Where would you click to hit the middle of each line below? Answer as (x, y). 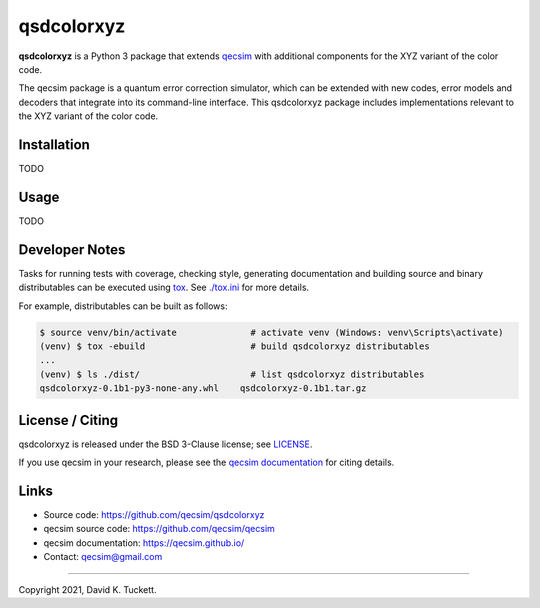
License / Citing (68, 420)
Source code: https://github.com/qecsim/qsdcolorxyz (154, 514)
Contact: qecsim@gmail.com (103, 557)
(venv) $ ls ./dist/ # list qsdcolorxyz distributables (232, 374)
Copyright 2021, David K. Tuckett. (87, 589)
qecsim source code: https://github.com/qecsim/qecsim (159, 529)
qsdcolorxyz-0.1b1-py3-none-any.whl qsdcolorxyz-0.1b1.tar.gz (203, 388)
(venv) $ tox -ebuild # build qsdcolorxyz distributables (234, 346)
